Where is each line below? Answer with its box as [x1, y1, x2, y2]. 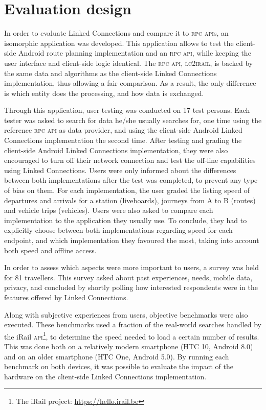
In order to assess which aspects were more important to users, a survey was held [4, 262, 259, 273]
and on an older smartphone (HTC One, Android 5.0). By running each [4, 351, 229, 361]
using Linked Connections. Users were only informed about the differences [4, 164, 236, 175]
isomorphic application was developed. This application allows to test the [4, 37, 234, 48]
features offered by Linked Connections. [4, 292, 128, 302]
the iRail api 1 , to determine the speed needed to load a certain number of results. [4, 329, 259, 342]
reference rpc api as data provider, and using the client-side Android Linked [4, 125, 242, 135]
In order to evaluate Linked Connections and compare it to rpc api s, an [4, 28, 229, 38]
